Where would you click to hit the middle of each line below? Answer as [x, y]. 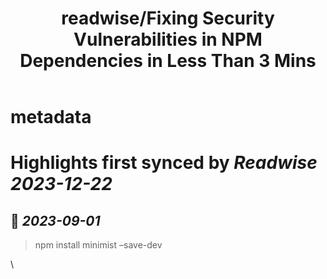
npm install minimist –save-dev [98, 245]
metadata [51, 117]
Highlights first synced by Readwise [164, 163]
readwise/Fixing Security [168, 18]
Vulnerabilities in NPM [168, 39]
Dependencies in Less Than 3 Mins [168, 61]
